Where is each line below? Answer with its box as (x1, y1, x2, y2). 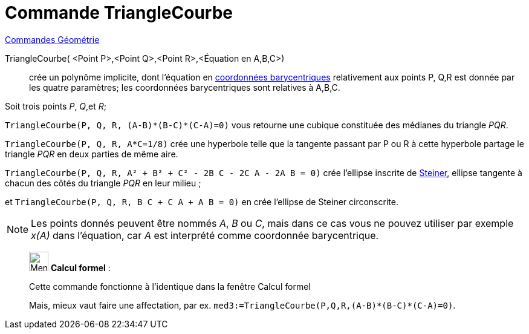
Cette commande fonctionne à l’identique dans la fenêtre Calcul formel (29, 281, 311, 292)
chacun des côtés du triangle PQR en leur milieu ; (5, 177, 201, 188)
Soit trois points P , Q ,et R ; (5, 100, 107, 111)
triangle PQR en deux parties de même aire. (5, 148, 178, 159)
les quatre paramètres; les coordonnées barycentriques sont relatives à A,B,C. (29, 82, 340, 93)
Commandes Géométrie (5, 34, 100, 45)
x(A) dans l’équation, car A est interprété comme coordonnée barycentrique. (31, 229, 379, 241)
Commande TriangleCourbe (5, 2, 233, 23)
